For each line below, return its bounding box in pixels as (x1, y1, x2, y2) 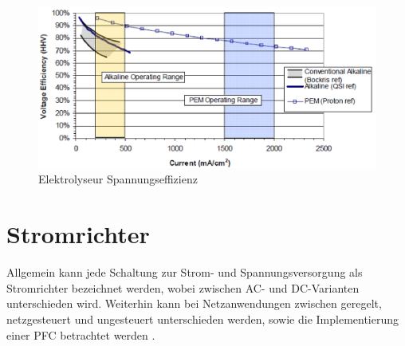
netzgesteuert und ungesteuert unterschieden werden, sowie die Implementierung (6, 310, 399, 327)
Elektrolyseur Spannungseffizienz (38, 171, 198, 187)
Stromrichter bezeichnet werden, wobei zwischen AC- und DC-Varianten (6, 279, 360, 296)
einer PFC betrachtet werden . (6, 326, 155, 343)
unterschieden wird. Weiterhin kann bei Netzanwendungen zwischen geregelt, (6, 295, 382, 312)
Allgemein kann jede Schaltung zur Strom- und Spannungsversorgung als (6, 264, 363, 281)
